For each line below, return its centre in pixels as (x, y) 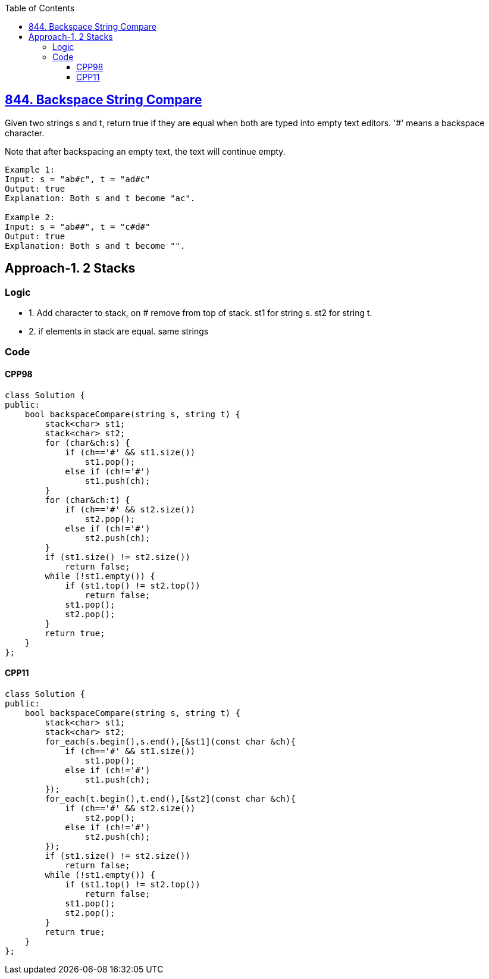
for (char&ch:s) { (87, 442)
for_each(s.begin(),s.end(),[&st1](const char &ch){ (170, 741)
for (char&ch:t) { (87, 500)
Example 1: (30, 169)
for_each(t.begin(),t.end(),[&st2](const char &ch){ (170, 798)
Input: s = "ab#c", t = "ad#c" (78, 179)
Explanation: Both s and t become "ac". (100, 198)
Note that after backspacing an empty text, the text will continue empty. (145, 151)
